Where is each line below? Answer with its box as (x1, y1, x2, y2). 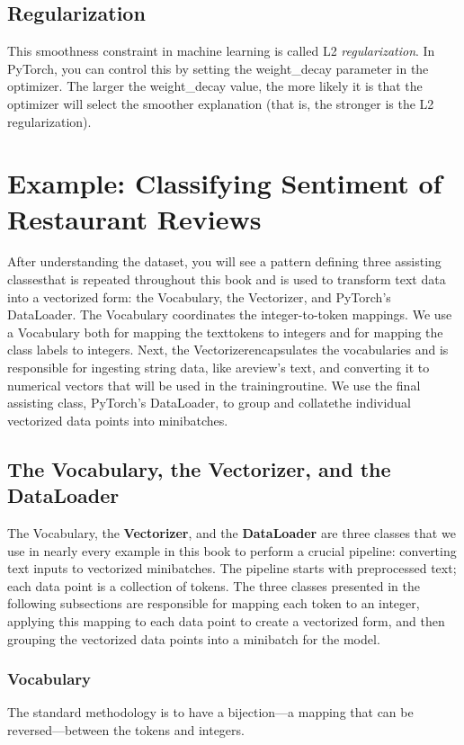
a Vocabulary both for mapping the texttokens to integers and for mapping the (7, 322, 443, 341)
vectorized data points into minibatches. (7, 410, 228, 429)
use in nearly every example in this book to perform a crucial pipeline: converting (7, 541, 457, 560)
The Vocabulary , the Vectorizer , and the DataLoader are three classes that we (7, 524, 456, 543)
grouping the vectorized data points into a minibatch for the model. (7, 629, 380, 648)
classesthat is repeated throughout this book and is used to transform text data (7, 270, 446, 289)
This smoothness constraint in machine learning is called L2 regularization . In (7, 41, 435, 60)
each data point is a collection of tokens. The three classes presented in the (7, 576, 420, 595)
